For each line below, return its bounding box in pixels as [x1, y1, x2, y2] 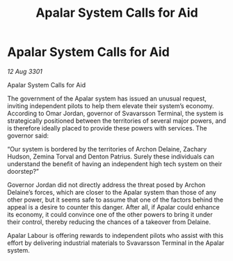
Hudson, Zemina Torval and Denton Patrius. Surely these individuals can [7, 152, 214, 161]
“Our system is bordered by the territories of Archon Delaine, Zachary [7, 144, 207, 153]
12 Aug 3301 [7, 67, 43, 75]
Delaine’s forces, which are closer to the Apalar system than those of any [7, 188, 217, 196]
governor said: [7, 131, 49, 140]
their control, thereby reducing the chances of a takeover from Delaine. [7, 218, 211, 226]
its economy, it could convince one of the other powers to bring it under [7, 210, 214, 218]
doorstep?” [7, 167, 40, 175]
